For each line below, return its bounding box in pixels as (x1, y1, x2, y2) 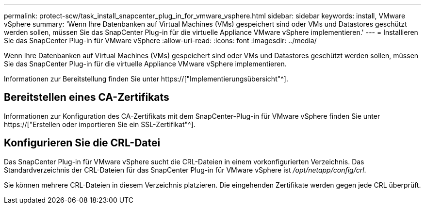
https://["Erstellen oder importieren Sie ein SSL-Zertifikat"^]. (4, 120, 196, 128)
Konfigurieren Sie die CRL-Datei (4, 137, 161, 149)
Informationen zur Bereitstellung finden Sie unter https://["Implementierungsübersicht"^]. (4, 75, 288, 83)
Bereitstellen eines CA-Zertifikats (4, 91, 169, 104)
